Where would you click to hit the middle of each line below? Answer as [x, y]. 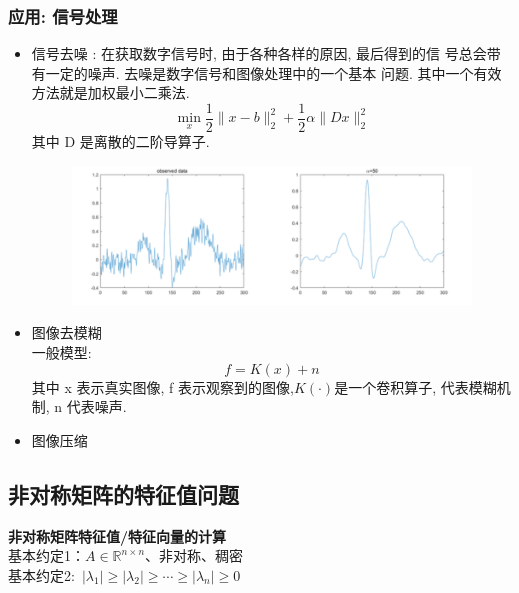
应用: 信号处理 [63, 15]
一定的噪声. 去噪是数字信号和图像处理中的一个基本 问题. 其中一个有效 [273, 72]
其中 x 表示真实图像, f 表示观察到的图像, [162, 386]
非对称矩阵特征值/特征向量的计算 [117, 535]
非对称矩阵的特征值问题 [123, 493]
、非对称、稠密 [194, 555]
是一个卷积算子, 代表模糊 [415, 386]
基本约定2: [41, 574]
